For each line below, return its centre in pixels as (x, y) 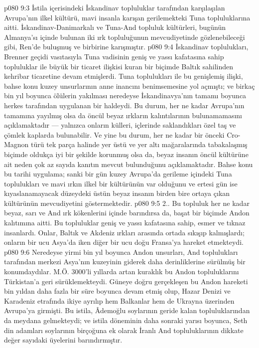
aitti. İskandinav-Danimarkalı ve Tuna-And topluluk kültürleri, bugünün (115, 27)
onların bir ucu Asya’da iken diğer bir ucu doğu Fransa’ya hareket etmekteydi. (124, 242)
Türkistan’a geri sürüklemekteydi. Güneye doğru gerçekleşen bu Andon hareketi (126, 281)
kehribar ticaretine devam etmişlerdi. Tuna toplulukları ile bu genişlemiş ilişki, (124, 76)
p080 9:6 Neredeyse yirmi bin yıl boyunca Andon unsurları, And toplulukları (121, 252)
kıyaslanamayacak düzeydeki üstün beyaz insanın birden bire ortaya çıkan (117, 193)
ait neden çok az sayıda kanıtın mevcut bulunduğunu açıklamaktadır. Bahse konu (129, 164)
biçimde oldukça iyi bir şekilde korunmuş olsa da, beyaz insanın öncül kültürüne (126, 154)
